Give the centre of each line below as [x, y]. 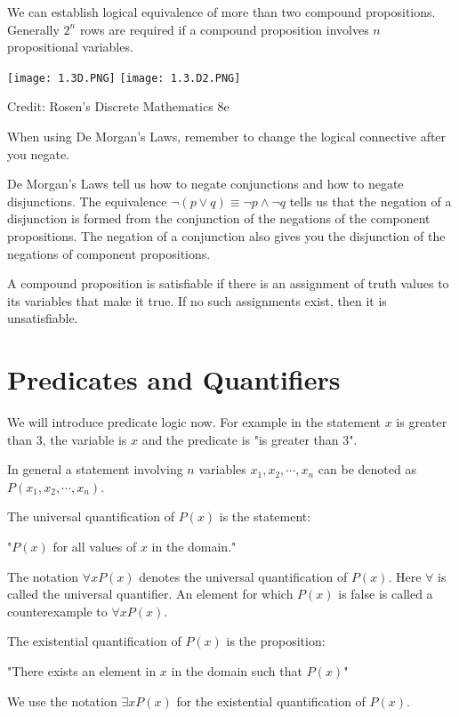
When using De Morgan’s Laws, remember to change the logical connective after [227, 137]
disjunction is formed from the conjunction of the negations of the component [219, 218]
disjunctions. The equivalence [87, 201]
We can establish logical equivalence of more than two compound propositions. [221, 12]
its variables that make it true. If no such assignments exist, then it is [197, 300]
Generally [33, 29]
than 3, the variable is [67, 439]
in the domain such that [237, 671]
